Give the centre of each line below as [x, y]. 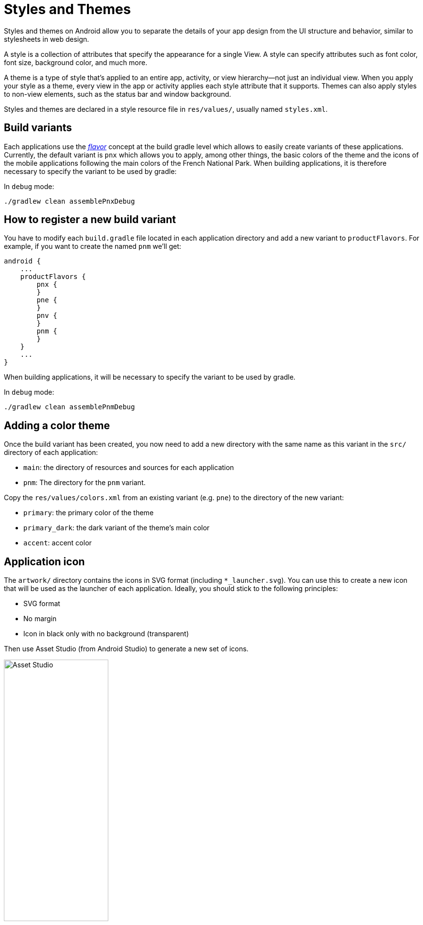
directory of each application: [51, 453]
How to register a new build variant [90, 220]
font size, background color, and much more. [76, 62]
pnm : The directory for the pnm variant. [85, 483]
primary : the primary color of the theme [89, 513]
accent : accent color [58, 543]
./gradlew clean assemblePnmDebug [69, 407]
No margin [40, 619]
